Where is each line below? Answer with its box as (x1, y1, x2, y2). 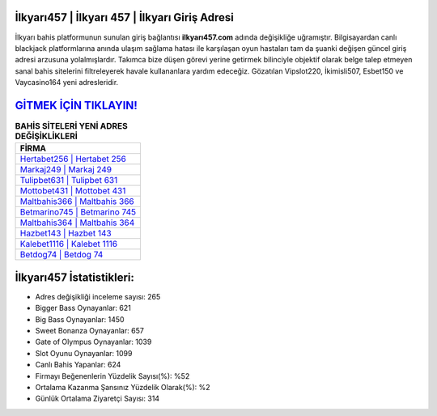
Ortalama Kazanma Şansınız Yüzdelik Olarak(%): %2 (35, 383, 210, 392)
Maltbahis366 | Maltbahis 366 (19, 196, 135, 207)
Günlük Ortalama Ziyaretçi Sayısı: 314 (35, 393, 160, 404)
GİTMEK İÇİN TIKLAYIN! (15, 98, 138, 112)
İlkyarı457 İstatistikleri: (15, 270, 135, 284)
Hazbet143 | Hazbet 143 (19, 227, 112, 239)
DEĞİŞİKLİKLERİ (15, 130, 78, 142)
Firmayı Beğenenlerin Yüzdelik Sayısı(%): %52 (35, 371, 190, 380)
